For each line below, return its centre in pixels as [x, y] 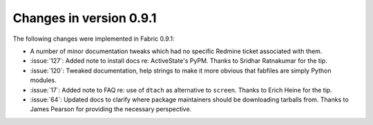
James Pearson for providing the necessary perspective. [111, 109]
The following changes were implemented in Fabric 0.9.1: [94, 39]
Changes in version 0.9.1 [85, 18]
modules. [43, 80]
